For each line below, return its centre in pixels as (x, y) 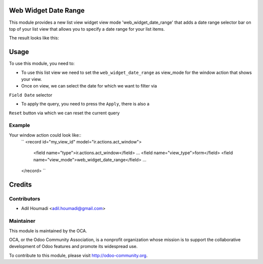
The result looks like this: (34, 38)
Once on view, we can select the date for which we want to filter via (89, 86)
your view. (32, 79)
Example (19, 125)
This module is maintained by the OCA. (48, 230)
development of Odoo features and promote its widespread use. (73, 246)
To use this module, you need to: (42, 64)
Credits (20, 185)
